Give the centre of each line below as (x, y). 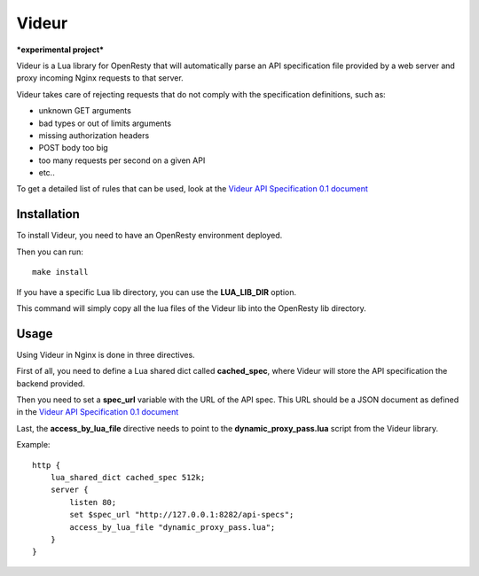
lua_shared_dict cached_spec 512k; (128, 477)
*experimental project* (60, 50)
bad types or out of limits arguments (105, 123)
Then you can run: (50, 252)
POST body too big (73, 148)
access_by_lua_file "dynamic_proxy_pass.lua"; (173, 527)
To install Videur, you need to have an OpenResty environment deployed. (149, 236)
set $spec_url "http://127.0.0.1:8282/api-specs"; (182, 515)
